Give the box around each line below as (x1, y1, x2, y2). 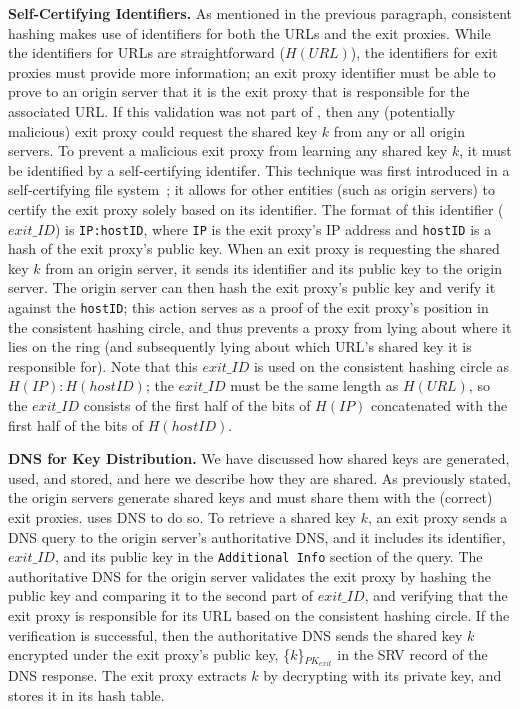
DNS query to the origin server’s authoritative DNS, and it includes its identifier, (8, 526, 506, 547)
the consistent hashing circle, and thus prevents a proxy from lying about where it (8, 316, 512, 337)
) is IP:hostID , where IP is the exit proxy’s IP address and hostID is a (54, 218, 492, 239)
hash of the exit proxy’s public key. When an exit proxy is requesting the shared (8, 238, 500, 259)
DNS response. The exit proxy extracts (8, 665, 247, 686)
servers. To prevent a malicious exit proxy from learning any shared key (8, 140, 448, 161)
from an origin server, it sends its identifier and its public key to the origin (45, 257, 503, 278)
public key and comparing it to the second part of (8, 585, 314, 606)
